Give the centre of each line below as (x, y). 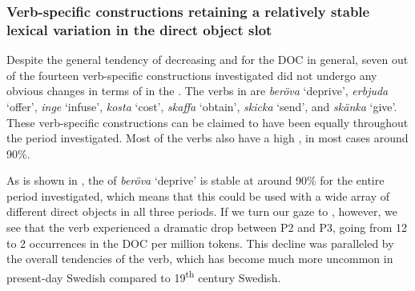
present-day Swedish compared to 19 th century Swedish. (144, 276)
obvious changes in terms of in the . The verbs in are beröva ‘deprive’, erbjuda (197, 91)
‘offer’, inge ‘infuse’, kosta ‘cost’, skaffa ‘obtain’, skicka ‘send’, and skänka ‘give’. (202, 106)
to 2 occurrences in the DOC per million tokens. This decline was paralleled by (200, 243)
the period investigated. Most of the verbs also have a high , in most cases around (207, 138)
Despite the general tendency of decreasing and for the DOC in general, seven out (207, 60)
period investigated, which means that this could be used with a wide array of (198, 195)
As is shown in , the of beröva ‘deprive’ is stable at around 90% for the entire (195, 180)
